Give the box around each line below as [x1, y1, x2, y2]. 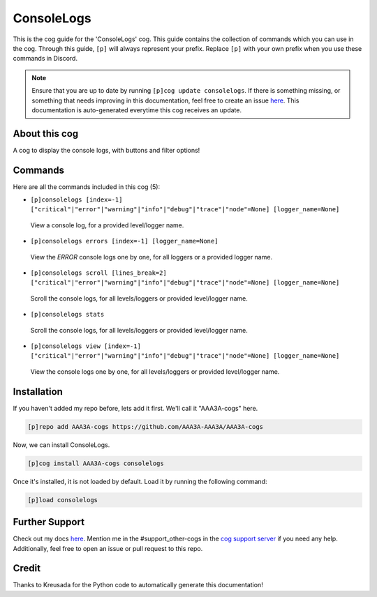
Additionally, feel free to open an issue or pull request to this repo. [13, 544, 203, 552]
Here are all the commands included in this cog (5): [13, 182, 161, 191]
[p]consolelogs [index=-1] [30, 196, 123, 204]
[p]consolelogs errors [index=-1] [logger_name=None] [30, 237, 219, 245]
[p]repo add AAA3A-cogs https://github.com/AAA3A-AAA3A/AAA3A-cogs [27, 423, 264, 430]
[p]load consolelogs [27, 496, 98, 504]
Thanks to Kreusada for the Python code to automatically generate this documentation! [13, 581, 263, 589]
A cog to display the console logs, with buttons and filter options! [13, 146, 200, 154]
